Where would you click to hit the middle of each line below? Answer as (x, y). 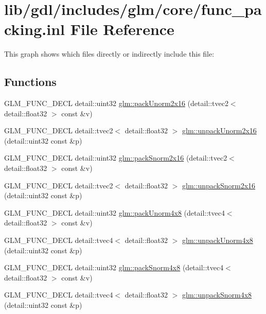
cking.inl (35, 29)
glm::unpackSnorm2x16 (219, 185)
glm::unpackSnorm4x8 (217, 295)
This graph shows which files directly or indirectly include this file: (109, 54)
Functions (30, 82)
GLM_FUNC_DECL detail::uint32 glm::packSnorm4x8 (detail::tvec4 (114, 267)
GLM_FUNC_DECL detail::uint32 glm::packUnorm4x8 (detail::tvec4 (114, 212)
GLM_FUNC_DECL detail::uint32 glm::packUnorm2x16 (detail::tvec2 (116, 103)
